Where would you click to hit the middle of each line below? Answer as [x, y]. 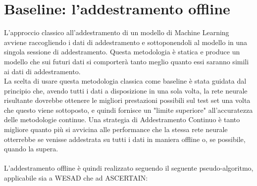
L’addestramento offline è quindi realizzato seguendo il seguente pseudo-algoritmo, [129, 168]
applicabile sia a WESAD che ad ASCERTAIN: [76, 178]
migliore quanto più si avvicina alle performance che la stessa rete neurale [116, 129]
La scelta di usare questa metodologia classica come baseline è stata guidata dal [125, 81]
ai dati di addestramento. [42, 71]
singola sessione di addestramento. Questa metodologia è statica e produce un [122, 52]
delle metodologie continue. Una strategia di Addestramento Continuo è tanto [122, 119]
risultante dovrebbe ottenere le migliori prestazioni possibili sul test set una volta [127, 100]
